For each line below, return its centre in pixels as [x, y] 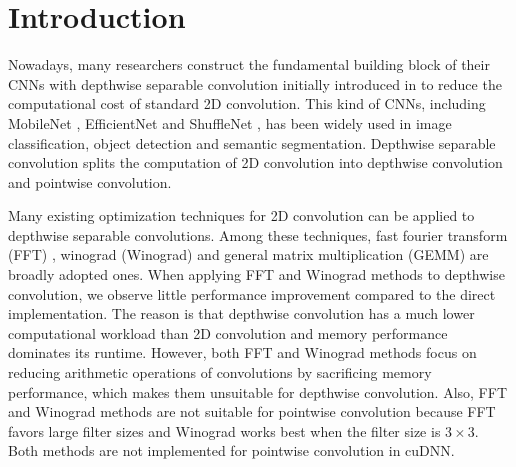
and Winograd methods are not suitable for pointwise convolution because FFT [252, 411]
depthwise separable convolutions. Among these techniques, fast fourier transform [258, 234]
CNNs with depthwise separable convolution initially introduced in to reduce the [255, 83]
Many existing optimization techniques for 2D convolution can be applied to [241, 215]
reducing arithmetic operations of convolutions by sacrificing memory [220, 372]
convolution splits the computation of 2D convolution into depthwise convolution [255, 162]
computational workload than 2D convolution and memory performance [228, 332]
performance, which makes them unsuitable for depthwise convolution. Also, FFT [257, 391]
